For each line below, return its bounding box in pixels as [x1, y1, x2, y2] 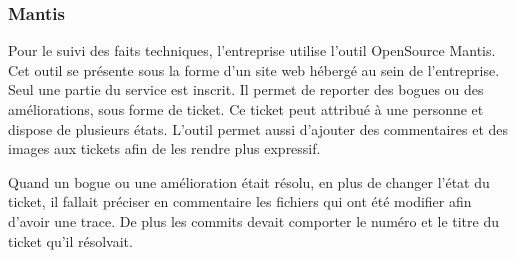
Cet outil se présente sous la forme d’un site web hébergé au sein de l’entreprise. [8, 59, 500, 80]
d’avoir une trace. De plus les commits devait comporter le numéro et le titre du [8, 210, 499, 231]
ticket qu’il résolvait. [8, 230, 133, 251]
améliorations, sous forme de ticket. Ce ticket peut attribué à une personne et [8, 99, 484, 119]
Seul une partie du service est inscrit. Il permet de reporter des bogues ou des [8, 79, 484, 100]
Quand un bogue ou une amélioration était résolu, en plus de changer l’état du [8, 171, 490, 192]
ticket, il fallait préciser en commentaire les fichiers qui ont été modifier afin [8, 191, 472, 212]
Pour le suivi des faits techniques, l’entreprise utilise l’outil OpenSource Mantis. [8, 40, 496, 61]
